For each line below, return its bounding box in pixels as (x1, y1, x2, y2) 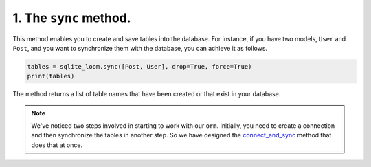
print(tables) (27, 72, 75, 80)
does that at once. (31, 141, 82, 149)
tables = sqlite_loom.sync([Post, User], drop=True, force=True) (27, 63, 252, 70)
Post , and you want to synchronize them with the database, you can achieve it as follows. (12, 44, 268, 52)
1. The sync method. (12, 10, 131, 25)
